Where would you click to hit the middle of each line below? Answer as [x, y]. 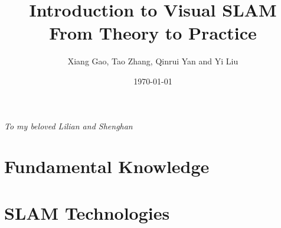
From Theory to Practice [153, 33]
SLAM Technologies [87, 212]
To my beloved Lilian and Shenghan [68, 126]
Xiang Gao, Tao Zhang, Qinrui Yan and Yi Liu [153, 61]
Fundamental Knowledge [107, 166]
